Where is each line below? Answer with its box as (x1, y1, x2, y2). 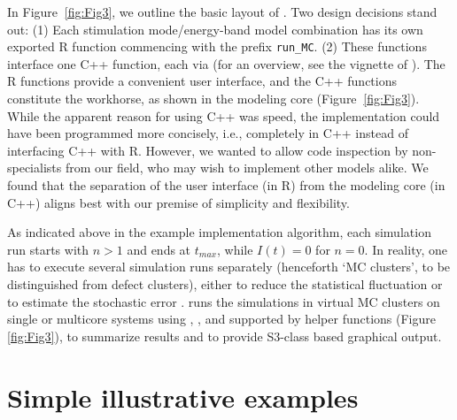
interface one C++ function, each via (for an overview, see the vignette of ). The (7, 54, 445, 73)
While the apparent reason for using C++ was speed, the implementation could (7, 106, 440, 125)
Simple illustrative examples (7, 378, 359, 415)
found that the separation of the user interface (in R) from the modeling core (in (7, 176, 445, 194)
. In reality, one (364, 240, 447, 258)
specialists (7, 158, 62, 177)
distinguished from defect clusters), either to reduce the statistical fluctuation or (7, 274, 443, 293)
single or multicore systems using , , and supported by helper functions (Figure (7, 309, 436, 328)
